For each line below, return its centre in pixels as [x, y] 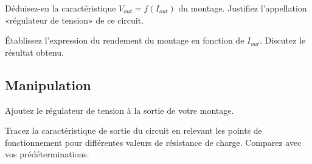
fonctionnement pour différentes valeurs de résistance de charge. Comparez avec [153, 142]
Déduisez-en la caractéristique [61, 8]
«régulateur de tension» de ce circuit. [75, 20]
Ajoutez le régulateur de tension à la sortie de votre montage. [120, 110]
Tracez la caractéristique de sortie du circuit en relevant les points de [133, 130]
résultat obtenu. [34, 52]
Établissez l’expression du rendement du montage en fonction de [125, 40]
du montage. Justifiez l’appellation [243, 8]
